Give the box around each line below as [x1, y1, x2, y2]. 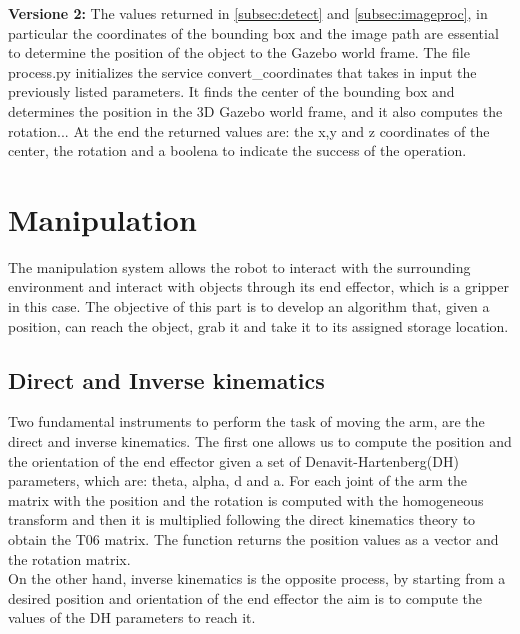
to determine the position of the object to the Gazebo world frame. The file [8, 42, 470, 63]
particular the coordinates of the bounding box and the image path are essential [8, 22, 499, 43]
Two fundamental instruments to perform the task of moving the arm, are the [8, 411, 485, 432]
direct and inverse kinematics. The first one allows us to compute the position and [8, 431, 512, 452]
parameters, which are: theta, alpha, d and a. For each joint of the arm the [8, 470, 467, 491]
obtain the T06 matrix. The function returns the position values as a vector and [8, 529, 499, 550]
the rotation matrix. [8, 548, 131, 569]
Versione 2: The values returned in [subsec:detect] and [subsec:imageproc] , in [8, 3, 488, 23]
